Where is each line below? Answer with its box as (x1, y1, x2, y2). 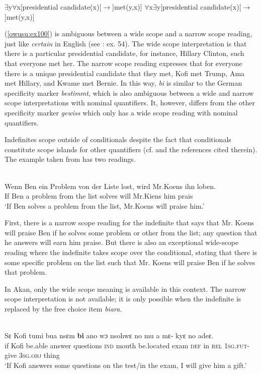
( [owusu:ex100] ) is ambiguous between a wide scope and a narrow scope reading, (5, 28, 252, 39)
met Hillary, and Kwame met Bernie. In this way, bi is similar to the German (5, 78, 242, 88)
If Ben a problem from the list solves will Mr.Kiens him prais (5, 191, 193, 201)
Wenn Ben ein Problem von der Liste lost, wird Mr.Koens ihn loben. (5, 180, 216, 191)
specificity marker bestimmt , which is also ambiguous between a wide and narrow (5, 87, 254, 98)
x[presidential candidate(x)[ (17, 2, 102, 12)
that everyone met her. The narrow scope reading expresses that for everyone (5, 57, 242, 68)
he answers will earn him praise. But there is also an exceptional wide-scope (5, 237, 239, 247)
